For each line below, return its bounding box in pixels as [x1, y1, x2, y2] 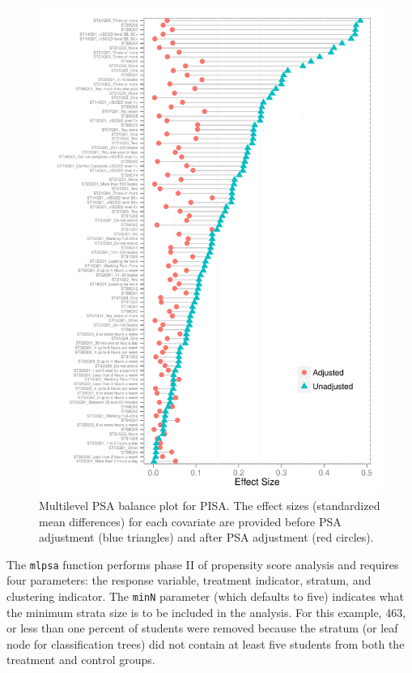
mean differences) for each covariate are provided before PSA [39, 512, 342, 529]
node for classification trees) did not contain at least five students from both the [6, 635, 405, 652]
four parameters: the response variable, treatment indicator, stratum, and [6, 572, 372, 589]
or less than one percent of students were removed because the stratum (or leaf [6, 619, 398, 637]
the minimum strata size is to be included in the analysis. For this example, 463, [6, 603, 406, 620]
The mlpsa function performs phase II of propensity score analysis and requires [6, 555, 399, 572]
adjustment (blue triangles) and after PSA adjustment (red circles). [39, 529, 374, 546]
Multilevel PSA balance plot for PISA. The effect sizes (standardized [39, 496, 380, 513]
